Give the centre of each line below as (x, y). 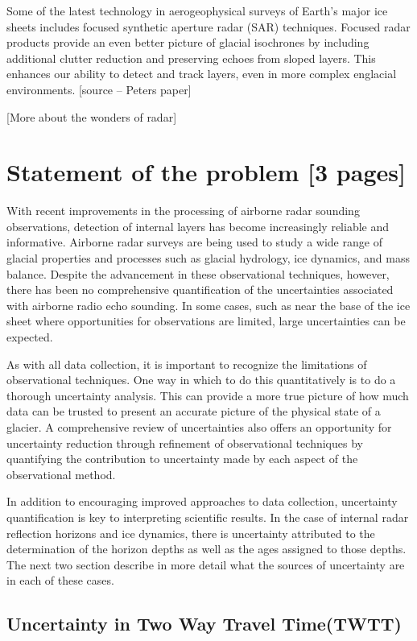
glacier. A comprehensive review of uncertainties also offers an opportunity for (199, 427)
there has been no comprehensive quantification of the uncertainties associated (200, 289)
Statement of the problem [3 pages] (206, 172)
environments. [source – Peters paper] (99, 89)
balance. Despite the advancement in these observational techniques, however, (198, 273)
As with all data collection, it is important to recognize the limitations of (187, 364)
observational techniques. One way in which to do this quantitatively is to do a (201, 380)
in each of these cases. (60, 580)
